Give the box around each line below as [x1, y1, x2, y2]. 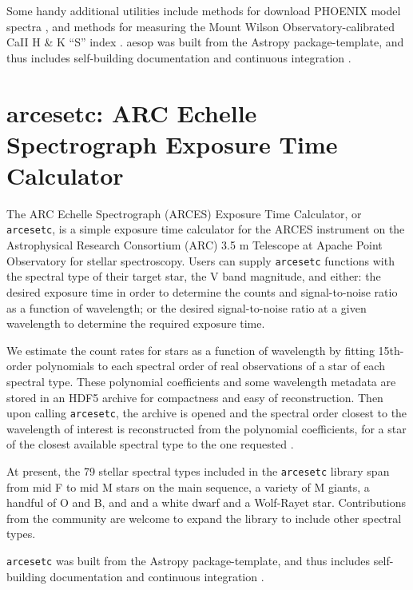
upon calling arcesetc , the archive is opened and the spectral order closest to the [6, 405, 407, 421]
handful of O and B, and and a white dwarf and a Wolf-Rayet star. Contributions [6, 494, 407, 511]
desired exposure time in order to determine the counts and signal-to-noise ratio [6, 283, 398, 300]
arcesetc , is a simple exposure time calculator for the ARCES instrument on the [6, 221, 405, 237]
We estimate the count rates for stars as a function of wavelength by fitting [6, 341, 375, 358]
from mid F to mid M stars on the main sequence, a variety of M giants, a [6, 478, 370, 495]
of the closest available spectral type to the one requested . [6, 436, 294, 452]
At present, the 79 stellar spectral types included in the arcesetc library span [6, 462, 390, 479]
